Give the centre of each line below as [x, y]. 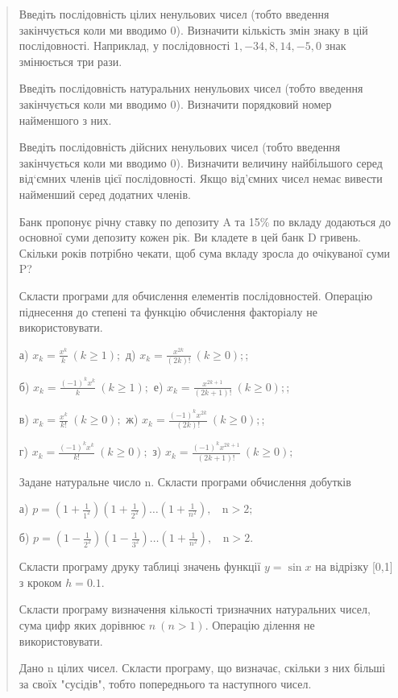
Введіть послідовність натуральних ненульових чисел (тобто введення [191, 88]
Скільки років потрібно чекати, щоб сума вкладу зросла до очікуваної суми [204, 252]
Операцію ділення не [263, 624]
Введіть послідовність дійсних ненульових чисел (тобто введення [180, 147]
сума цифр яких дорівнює [82, 624]
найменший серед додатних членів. [105, 194]
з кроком [40, 582]
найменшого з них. [65, 120]
